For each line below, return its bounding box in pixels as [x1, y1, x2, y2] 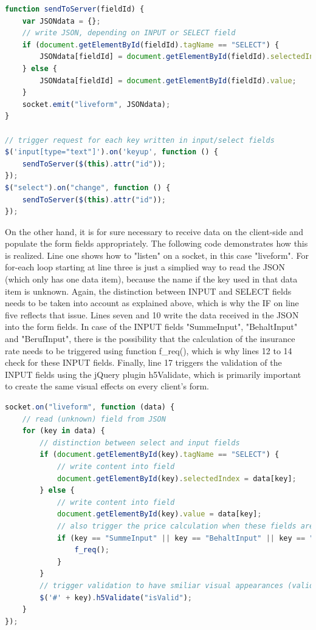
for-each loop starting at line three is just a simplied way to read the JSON [5, 261, 286, 273]
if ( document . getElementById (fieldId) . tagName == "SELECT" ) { [22, 40, 280, 49]
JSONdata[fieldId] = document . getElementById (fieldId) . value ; [39, 76, 297, 85]
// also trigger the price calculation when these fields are [57, 521, 314, 530]
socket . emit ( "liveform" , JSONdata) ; [22, 100, 171, 109]
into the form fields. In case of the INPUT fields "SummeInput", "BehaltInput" [5, 320, 298, 333]
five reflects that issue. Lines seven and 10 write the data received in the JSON [5, 308, 299, 321]
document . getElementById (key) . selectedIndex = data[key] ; [57, 474, 297, 483]
